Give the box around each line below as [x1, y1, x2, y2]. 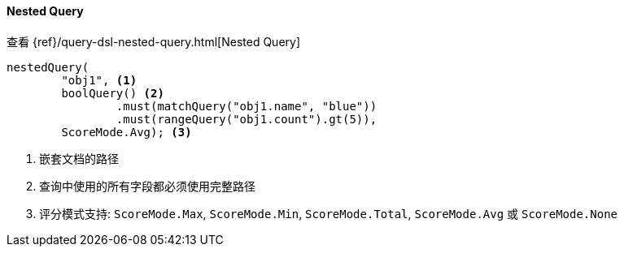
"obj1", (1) [61, 73, 137, 87]
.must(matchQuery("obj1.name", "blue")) [116, 99, 377, 113]
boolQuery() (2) [61, 86, 164, 100]
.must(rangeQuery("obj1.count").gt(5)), [116, 112, 377, 126]
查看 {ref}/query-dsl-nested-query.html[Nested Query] [7, 34, 301, 49]
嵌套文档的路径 [39, 151, 119, 165]
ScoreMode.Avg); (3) [61, 125, 192, 139]
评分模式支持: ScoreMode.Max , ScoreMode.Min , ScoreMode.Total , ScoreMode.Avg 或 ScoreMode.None [39, 206, 617, 221]
